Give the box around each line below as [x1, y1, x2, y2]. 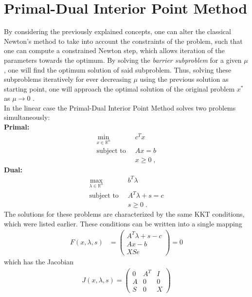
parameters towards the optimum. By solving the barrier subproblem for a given [4, 55, 242, 65]
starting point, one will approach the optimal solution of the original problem [4, 83, 235, 93]
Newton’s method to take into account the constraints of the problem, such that [4, 36, 243, 46]
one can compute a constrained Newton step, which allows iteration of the [4, 45, 225, 56]
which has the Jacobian [4, 256, 73, 266]
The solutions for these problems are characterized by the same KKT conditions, [4, 209, 245, 219]
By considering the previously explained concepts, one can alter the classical [4, 26, 231, 37]
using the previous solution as [140, 74, 229, 84]
